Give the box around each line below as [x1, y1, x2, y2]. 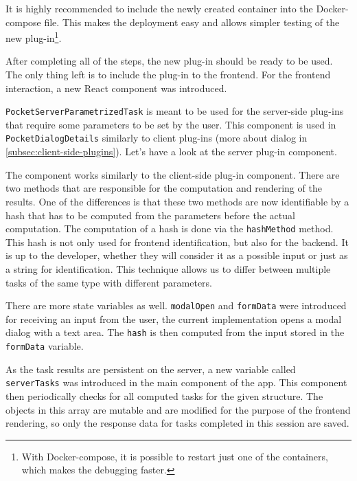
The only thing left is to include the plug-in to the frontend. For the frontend [5, 67, 331, 82]
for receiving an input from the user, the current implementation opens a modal [5, 311, 342, 326]
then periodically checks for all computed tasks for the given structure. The [5, 388, 323, 403]
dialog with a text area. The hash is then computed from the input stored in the [5, 325, 345, 339]
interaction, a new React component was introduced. [5, 80, 227, 95]
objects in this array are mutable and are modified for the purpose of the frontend [5, 402, 351, 416]
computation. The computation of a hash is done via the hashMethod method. [5, 221, 334, 236]
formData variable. [5, 339, 84, 353]
